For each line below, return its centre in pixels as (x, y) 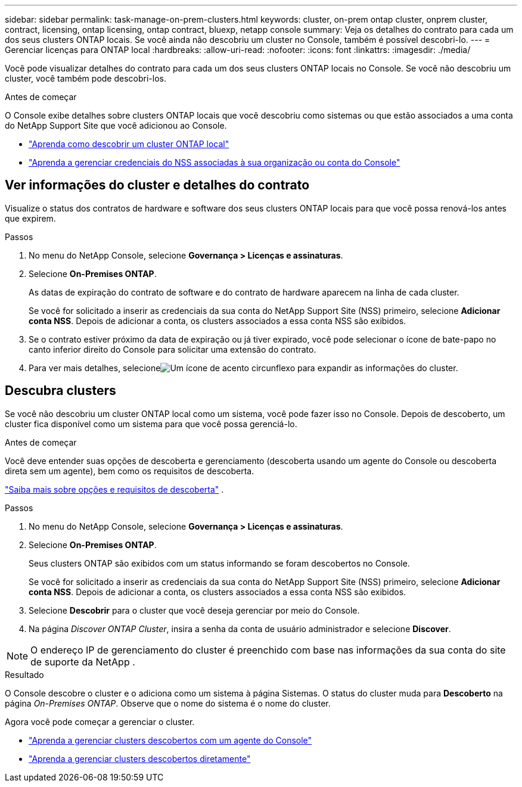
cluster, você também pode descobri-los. (86, 78)
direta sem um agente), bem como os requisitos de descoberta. (130, 471)
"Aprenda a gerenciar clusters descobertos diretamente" (140, 758)
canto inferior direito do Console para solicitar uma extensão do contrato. (173, 349)
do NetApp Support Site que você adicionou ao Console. (116, 125)
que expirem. (30, 218)
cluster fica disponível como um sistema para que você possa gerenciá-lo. (151, 424)
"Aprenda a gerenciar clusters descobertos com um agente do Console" (170, 740)
